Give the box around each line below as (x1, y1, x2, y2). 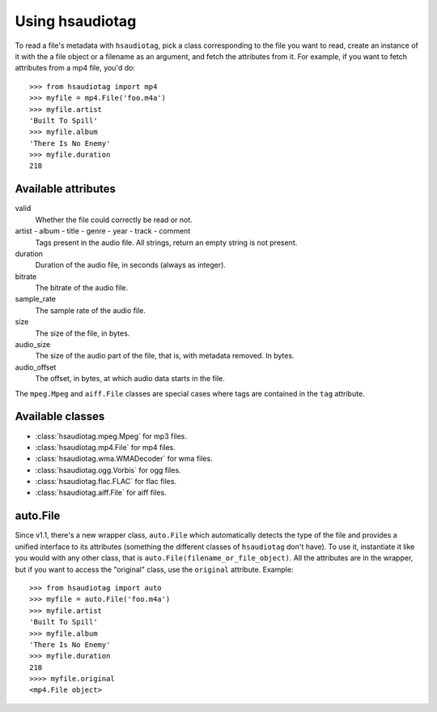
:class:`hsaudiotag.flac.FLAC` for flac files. (35, 477, 177, 487)
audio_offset (15, 362, 57, 372)
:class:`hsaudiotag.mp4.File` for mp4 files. (35, 442, 176, 452)
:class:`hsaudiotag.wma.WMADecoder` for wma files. (35, 454, 214, 464)
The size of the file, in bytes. (35, 328, 130, 338)
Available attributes (15, 182, 117, 196)
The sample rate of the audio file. (35, 305, 146, 315)
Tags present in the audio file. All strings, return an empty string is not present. (35, 238, 298, 247)
